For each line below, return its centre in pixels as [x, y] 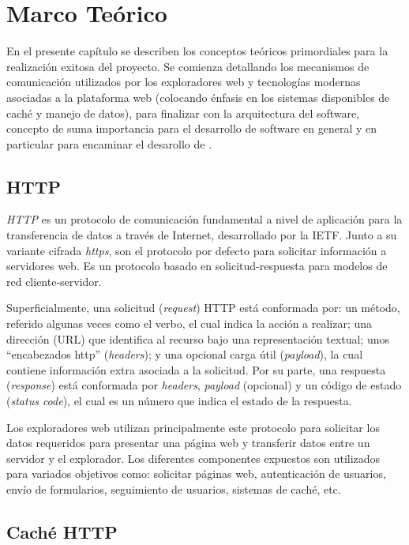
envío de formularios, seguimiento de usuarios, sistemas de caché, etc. [174, 489]
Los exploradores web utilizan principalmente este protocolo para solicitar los [193, 427]
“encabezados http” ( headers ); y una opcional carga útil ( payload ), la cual [185, 354]
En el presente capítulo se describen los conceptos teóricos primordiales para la [197, 51]
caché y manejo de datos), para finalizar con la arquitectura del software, [183, 113]
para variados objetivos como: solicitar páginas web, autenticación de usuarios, [196, 474]
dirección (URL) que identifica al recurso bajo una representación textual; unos [198, 338]
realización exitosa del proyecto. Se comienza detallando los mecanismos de [188, 66]
